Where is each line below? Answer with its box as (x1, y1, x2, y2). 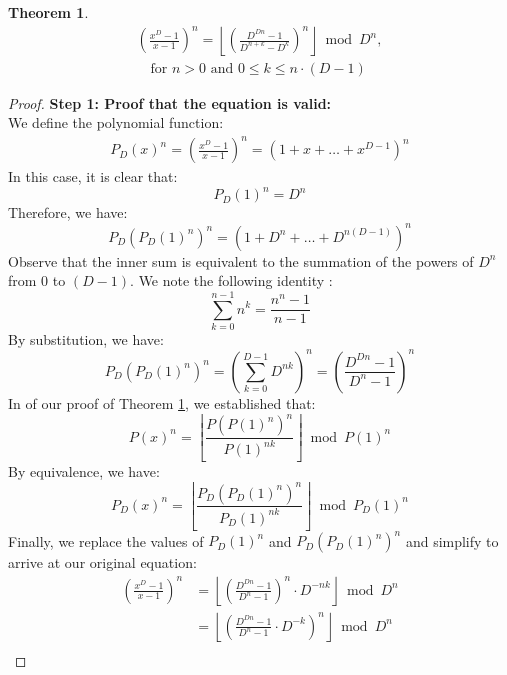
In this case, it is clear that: (8, 166, 178, 187)
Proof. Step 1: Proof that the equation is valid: (8, 92, 332, 113)
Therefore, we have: (8, 202, 128, 223)
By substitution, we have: (8, 328, 164, 349)
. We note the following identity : (130, 270, 333, 291)
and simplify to (405, 530, 499, 551)
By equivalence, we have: (8, 461, 160, 482)
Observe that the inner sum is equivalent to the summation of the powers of (8, 250, 474, 271)
